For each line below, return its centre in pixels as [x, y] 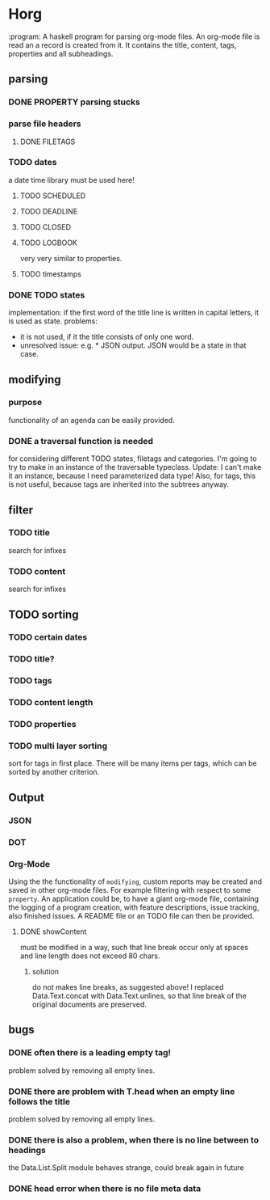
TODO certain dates [48, 637]
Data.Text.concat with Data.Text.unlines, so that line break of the [139, 995]
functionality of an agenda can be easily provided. [91, 420]
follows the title [39, 1101]
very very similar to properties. [71, 258]
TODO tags [30, 681]
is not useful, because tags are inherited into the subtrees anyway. [119, 484]
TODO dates [33, 163]
